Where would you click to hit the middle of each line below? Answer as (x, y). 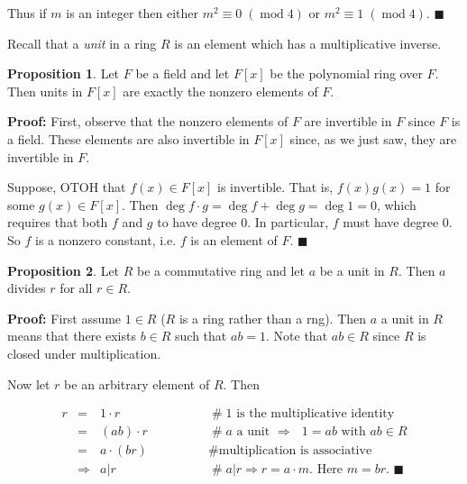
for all (76, 288)
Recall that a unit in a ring (82, 43)
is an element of (234, 239)
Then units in (45, 91)
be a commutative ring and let (221, 270)
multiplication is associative (295, 451)
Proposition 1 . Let (64, 73)
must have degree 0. (398, 222)
